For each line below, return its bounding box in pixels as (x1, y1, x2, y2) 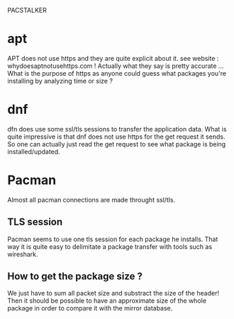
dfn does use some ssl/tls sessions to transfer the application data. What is (7, 124, 227, 133)
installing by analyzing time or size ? (7, 76, 113, 85)
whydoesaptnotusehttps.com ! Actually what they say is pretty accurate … (7, 62, 224, 70)
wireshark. (7, 250, 38, 258)
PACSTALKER (7, 6, 48, 14)
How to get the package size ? (7, 270, 143, 282)
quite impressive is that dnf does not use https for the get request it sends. (7, 132, 225, 141)
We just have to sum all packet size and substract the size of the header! (7, 289, 220, 298)
